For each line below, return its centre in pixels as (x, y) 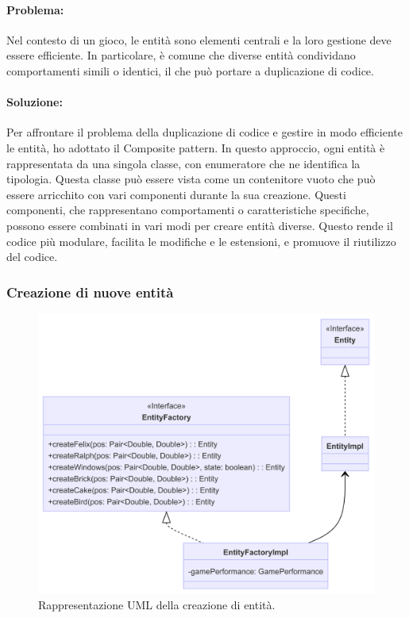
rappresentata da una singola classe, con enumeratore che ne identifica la (183, 163)
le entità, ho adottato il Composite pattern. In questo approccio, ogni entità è (196, 147)
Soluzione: (35, 102)
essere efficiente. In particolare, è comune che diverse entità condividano (181, 55)
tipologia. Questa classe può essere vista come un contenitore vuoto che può (191, 179)
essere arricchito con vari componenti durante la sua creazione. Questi (176, 194)
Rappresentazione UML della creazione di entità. (157, 605)
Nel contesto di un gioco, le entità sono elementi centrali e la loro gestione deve (199, 39)
